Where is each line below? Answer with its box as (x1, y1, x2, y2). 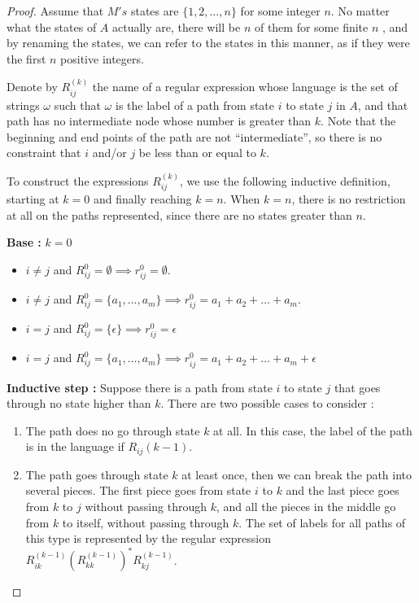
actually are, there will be (112, 18, 241, 35)
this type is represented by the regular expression (25, 530, 271, 547)
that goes (334, 378, 381, 395)
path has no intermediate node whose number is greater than (7, 112, 312, 129)
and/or (92, 144, 127, 161)
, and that (357, 96, 408, 113)
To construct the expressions (7, 172, 149, 189)
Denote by (7, 78, 58, 95)
